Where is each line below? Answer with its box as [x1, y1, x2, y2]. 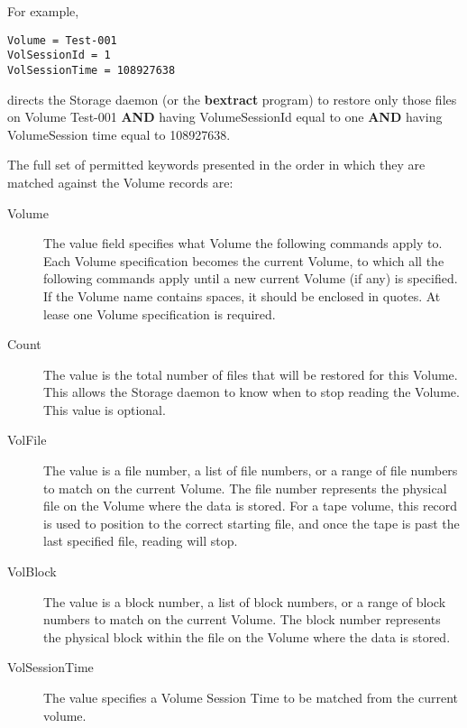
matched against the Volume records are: [7, 172, 233, 191]
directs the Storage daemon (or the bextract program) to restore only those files [7, 89, 457, 108]
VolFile [7, 430, 47, 449]
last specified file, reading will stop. [43, 531, 238, 550]
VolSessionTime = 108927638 [7, 63, 176, 77]
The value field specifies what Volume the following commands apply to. [43, 234, 443, 253]
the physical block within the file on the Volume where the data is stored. [43, 627, 451, 646]
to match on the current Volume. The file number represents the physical [43, 478, 447, 497]
